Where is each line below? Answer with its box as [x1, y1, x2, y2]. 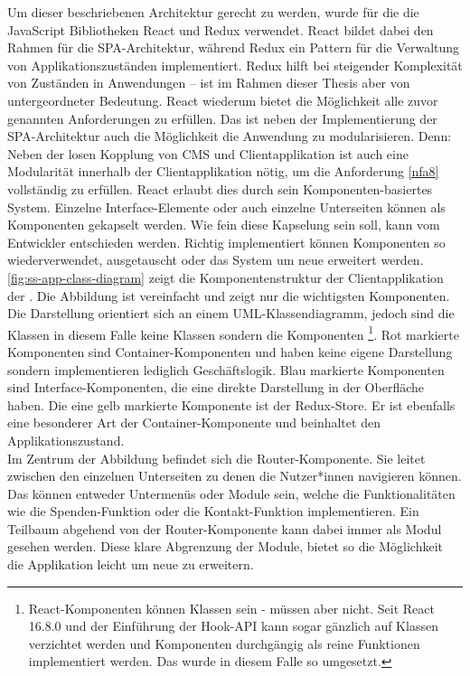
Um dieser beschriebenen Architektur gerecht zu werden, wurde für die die [7, 3, 419, 21]
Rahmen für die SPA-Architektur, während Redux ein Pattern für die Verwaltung [7, 38, 460, 57]
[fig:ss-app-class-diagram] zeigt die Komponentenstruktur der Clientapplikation [7, 268, 444, 286]
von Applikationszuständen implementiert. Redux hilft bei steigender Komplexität [7, 55, 463, 74]
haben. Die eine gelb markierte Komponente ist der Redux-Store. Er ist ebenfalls [7, 395, 456, 414]
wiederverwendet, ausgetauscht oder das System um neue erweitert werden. [7, 250, 424, 269]
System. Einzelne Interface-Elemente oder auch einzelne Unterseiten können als [7, 197, 446, 216]
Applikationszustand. [7, 430, 125, 449]
